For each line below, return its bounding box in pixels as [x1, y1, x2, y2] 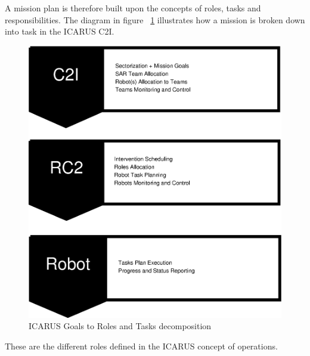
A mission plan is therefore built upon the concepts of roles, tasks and [5, 2, 261, 14]
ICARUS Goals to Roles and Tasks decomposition [29, 320, 212, 332]
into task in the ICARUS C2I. [5, 25, 114, 38]
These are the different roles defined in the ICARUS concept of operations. [5, 340, 278, 352]
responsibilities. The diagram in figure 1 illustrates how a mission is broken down [5, 13, 305, 26]
